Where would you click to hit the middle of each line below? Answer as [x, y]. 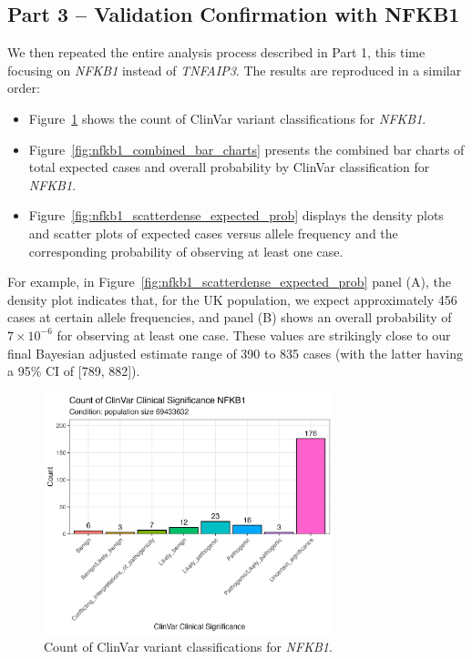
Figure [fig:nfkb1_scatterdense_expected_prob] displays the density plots [236, 215]
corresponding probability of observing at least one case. [186, 251]
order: [24, 88]
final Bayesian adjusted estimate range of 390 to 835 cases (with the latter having [235, 353]
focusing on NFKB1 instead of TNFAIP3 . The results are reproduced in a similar [235, 70]
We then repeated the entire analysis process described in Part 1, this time [216, 52]
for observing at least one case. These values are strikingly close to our [254, 335]
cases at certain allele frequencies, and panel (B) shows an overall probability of [230, 317]
